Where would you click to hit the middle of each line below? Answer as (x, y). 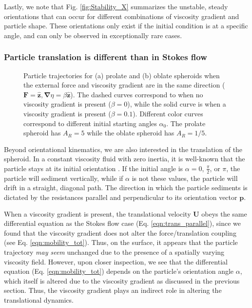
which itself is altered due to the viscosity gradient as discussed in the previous (122, 280)
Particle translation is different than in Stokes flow (106, 57)
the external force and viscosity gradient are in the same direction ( (124, 85)
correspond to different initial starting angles (90, 123)
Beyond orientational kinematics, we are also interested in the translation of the (123, 149)
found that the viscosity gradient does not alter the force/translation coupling (120, 232)
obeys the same (224, 213)
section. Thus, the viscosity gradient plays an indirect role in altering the (113, 290)
